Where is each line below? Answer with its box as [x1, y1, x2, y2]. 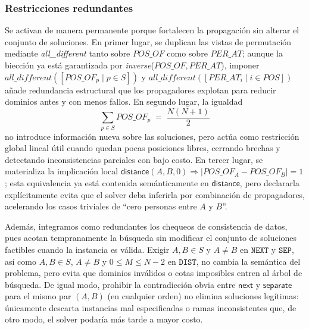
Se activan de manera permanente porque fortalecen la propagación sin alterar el [5, 24, 299, 36]
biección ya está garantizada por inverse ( [5, 59, 154, 71]
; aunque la [242, 47, 283, 59]
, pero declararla [239, 176, 299, 189]
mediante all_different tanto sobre [5, 47, 130, 59]
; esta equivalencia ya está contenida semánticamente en [5, 176, 209, 189]
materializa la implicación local [5, 165, 118, 177]
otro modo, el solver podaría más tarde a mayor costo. [5, 313, 203, 325]
